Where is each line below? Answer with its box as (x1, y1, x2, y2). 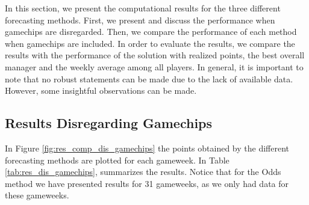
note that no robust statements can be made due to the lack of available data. (5, 72, 293, 85)
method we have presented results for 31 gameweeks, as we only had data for (5, 177, 289, 189)
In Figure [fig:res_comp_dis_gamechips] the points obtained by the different (5, 141, 289, 154)
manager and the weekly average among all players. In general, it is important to (5, 60, 304, 73)
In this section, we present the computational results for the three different (5, 2, 281, 14)
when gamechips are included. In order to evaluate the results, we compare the (5, 37, 295, 49)
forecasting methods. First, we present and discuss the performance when (5, 13, 275, 26)
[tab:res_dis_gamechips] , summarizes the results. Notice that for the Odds (5, 165, 281, 178)
